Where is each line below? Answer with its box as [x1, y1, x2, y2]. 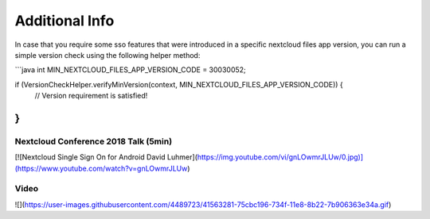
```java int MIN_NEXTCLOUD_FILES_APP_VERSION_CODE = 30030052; [14, 65, 246, 75]
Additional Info [14, 12, 115, 29]
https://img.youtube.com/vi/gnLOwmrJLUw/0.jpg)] [197, 152, 364, 162]
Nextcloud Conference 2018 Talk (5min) [14, 136, 173, 147]
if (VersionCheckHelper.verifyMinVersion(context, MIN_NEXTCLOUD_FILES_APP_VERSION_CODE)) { [14, 79, 344, 89]
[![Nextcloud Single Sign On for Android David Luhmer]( [14, 152, 198, 162]
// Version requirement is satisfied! [34, 91, 148, 101]
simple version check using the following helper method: [14, 50, 201, 60]
